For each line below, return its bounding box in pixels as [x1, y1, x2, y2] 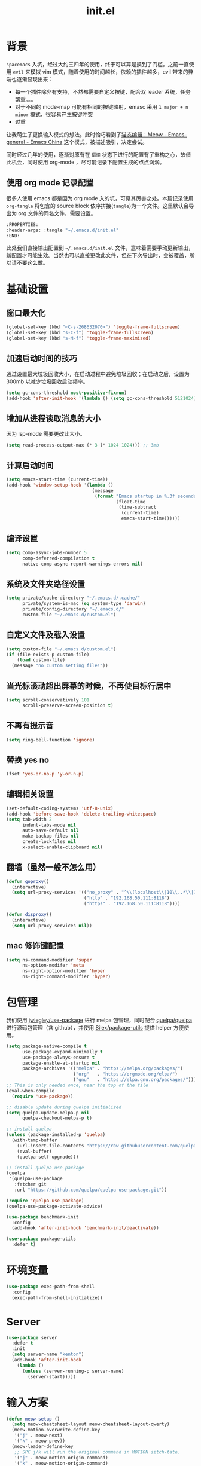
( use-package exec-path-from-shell [6, 1284, 95, 1290]
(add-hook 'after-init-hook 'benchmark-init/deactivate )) [11, 1225, 160, 1231]
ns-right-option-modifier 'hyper [22, 968, 106, 974]
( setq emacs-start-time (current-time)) [6, 477, 109, 482]
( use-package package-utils [6, 1236, 77, 1242]
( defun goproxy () [6, 878, 50, 884]
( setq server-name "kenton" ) [11, 1351, 84, 1358]
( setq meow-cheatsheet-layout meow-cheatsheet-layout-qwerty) [11, 1421, 170, 1427]
